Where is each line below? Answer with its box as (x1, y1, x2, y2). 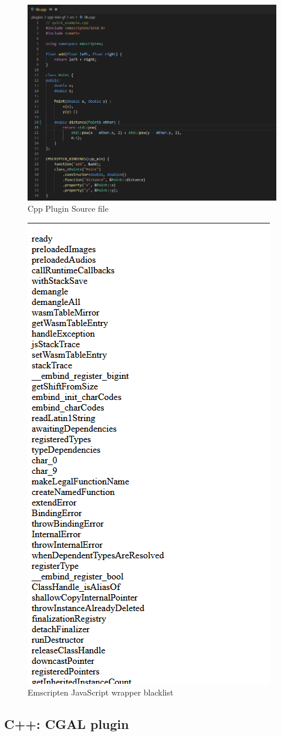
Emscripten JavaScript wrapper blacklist (28, 686, 174, 698)
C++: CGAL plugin (4, 714, 129, 732)
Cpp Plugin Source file (28, 202, 109, 215)
